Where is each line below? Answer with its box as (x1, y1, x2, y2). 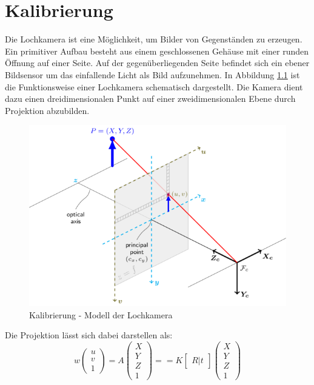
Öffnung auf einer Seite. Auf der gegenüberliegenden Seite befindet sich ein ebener (5, 56, 310, 69)
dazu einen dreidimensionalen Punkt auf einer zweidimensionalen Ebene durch (5, 92, 296, 105)
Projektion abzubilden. (5, 104, 90, 116)
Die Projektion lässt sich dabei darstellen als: (5, 329, 173, 341)
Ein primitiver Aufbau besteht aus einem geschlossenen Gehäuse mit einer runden (5, 44, 309, 57)
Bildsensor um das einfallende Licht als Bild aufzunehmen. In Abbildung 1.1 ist (5, 68, 300, 81)
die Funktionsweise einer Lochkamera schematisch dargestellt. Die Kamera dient (5, 80, 303, 93)
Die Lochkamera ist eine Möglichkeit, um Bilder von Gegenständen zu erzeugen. (5, 33, 302, 45)
